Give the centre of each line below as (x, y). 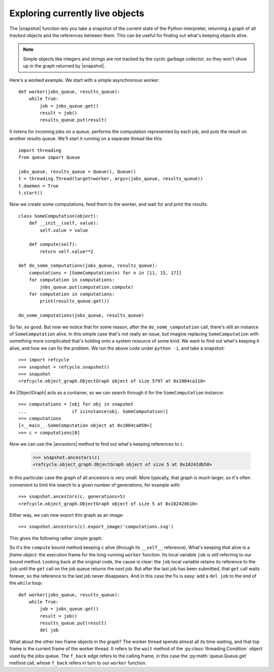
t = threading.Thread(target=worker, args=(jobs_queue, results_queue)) (111, 179)
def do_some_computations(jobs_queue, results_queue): (88, 266)
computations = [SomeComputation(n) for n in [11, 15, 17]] (105, 273)
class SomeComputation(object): (59, 216)
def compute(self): (53, 244)
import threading (40, 150)
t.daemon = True (39, 186)
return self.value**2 (67, 251)
